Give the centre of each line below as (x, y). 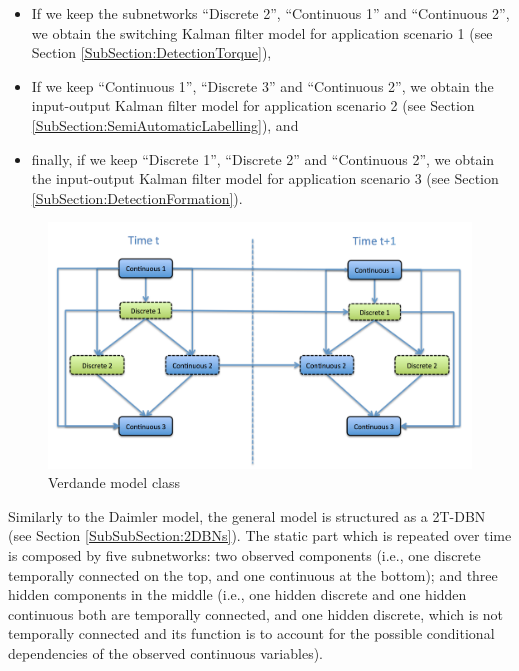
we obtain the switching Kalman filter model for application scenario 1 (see (262, 32)
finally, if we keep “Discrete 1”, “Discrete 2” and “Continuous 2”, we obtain (263, 158)
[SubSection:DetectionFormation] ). (137, 197)
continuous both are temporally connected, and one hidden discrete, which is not (256, 613)
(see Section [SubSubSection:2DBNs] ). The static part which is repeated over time (260, 535)
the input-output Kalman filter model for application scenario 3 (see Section (265, 178)
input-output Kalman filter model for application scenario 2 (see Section (253, 105)
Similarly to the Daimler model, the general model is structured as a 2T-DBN (247, 515)
